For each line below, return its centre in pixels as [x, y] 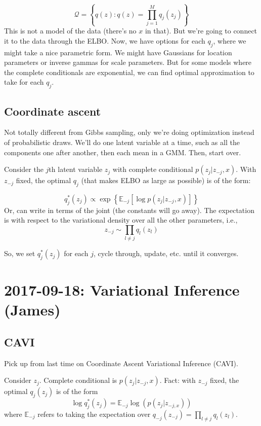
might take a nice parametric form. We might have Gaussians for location [118, 52]
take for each [24, 82]
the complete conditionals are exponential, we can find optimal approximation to [129, 72]
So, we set [20, 253]
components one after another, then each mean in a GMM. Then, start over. [123, 152]
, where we [230, 40]
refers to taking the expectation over [94, 414]
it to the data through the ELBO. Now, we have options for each [105, 40]
